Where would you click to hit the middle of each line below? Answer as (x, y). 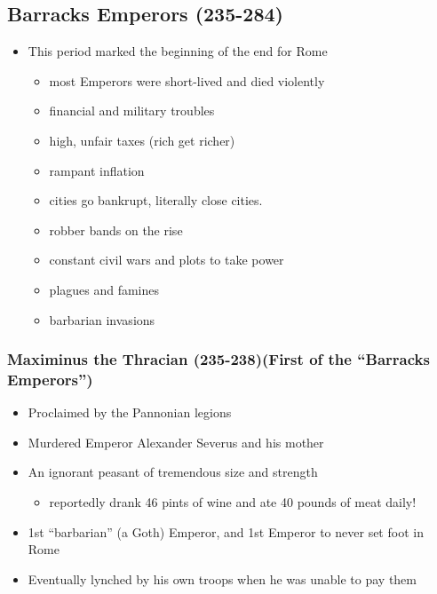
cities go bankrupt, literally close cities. (156, 200)
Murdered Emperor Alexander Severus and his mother (176, 442)
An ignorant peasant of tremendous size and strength (173, 472)
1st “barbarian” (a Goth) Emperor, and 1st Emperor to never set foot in (226, 531)
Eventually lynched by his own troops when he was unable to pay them (222, 578)
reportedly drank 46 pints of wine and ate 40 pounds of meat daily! (233, 502)
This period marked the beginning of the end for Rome (178, 51)
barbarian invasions (102, 319)
